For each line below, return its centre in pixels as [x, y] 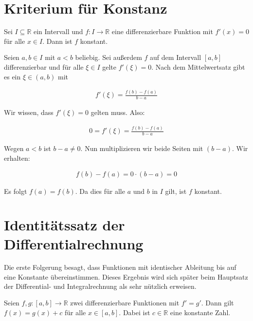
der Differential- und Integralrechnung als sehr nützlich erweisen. [100, 286]
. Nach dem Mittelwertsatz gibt [198, 66]
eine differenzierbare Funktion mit [162, 31]
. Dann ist [57, 41]
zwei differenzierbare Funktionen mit [125, 302]
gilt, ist [176, 191]
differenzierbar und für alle [44, 66]
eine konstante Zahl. [200, 312]
